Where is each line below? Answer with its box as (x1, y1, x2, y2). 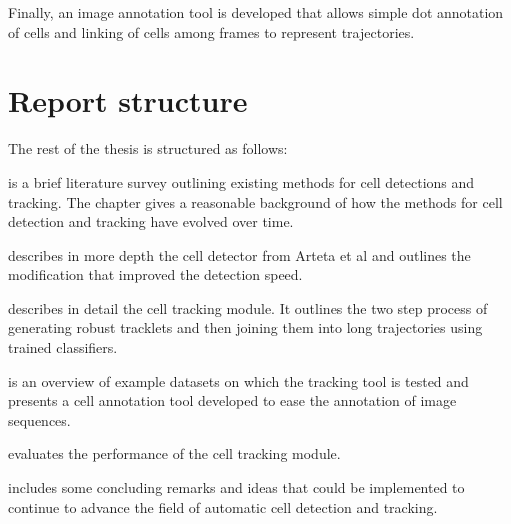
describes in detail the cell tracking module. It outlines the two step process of (8, 297, 488, 318)
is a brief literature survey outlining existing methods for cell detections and (8, 171, 475, 192)
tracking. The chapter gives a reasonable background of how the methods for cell (8, 191, 503, 212)
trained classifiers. (8, 337, 118, 358)
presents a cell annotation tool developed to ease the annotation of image (8, 390, 457, 411)
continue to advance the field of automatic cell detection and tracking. (8, 496, 438, 517)
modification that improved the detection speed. (8, 264, 303, 285)
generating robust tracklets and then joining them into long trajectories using (8, 317, 483, 338)
